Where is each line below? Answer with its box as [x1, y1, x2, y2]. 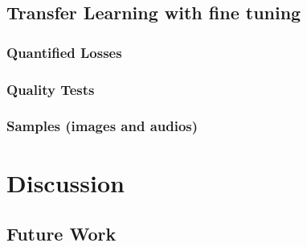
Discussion [6, 166, 125, 199]
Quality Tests [6, 79, 95, 99]
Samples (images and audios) [6, 116, 199, 136]
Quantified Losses [6, 42, 122, 62]
